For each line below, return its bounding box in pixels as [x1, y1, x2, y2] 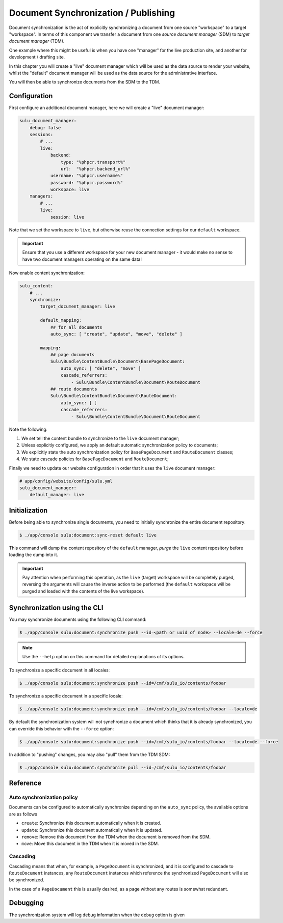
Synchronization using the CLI [9, 603, 103, 612]
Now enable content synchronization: [9, 270, 85, 276]
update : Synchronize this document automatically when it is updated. [21, 827, 163, 833]
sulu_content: [19, 283, 53, 289]
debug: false [29, 125, 61, 130]
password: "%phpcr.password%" [50, 180, 123, 185]
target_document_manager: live [40, 304, 115, 309]
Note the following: [9, 426, 48, 432]
